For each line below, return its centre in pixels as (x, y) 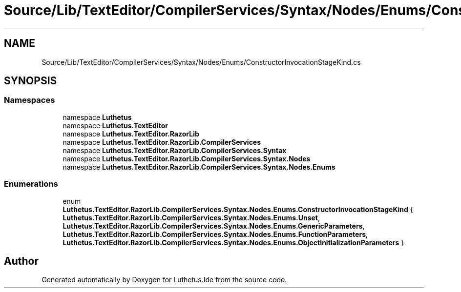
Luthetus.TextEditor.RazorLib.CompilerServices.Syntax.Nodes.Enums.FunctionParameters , (215, 234)
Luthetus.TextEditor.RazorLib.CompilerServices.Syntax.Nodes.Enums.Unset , (191, 217)
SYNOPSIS (31, 81)
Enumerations (31, 184)
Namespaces (30, 100)
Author (21, 261)
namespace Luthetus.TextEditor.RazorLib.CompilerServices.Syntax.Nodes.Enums (199, 167)
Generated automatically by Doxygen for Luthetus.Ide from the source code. (164, 280)
